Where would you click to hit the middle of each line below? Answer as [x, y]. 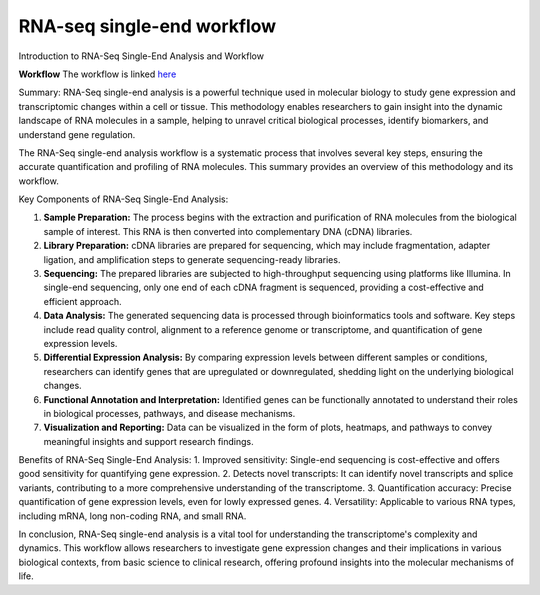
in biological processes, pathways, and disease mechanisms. [169, 413]
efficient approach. [82, 301]
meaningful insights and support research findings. [148, 441]
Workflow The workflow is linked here [97, 74]
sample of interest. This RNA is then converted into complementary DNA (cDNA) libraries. [228, 231]
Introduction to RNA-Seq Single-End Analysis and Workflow [141, 56]
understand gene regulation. [77, 134]
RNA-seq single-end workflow [147, 26]
